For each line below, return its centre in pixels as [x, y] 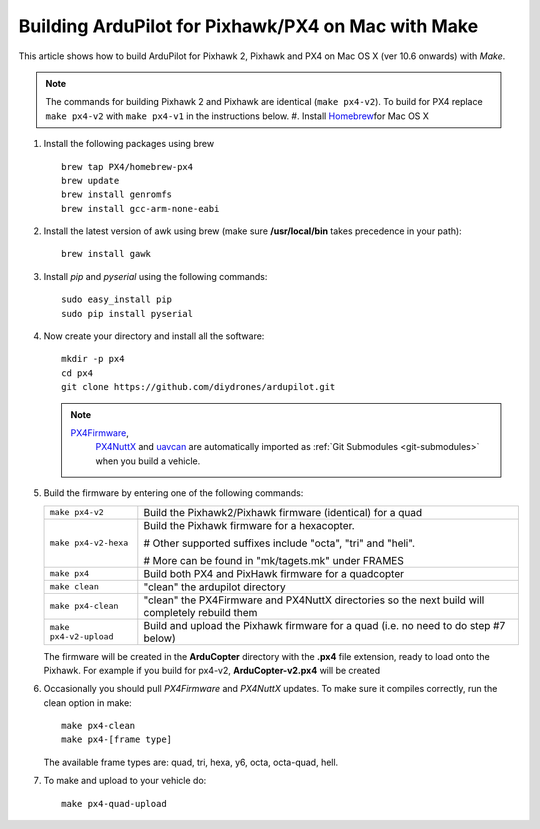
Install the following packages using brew [129, 144]
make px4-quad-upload [114, 803]
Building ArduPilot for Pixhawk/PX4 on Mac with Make [248, 26]
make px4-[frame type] [117, 739]
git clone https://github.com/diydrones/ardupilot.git [198, 387]
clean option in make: [87, 702]
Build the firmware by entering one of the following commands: [173, 493]
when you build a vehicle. [148, 461]
